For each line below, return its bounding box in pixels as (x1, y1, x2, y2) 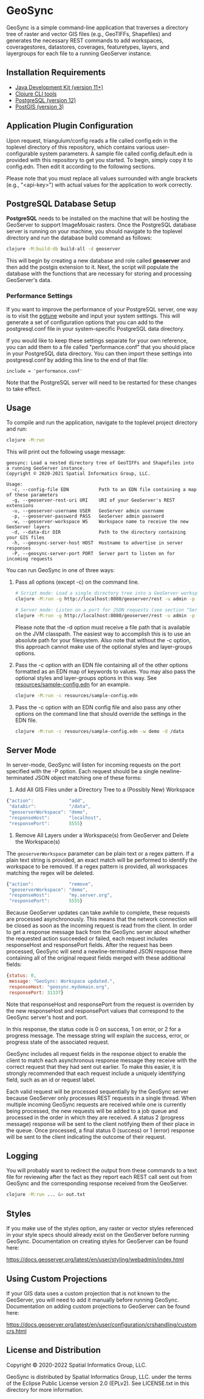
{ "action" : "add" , (6, 798, 86, 804)
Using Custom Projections (6, 1273, 107, 1284)
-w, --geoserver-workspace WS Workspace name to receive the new (12, 519, 189, 525)
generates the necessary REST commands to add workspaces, (6, 37, 164, 44)
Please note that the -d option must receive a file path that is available (15, 623, 190, 631)
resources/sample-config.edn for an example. (15, 681, 131, 688)
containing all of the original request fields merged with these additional (6, 954, 186, 962)
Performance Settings (6, 292, 73, 300)
